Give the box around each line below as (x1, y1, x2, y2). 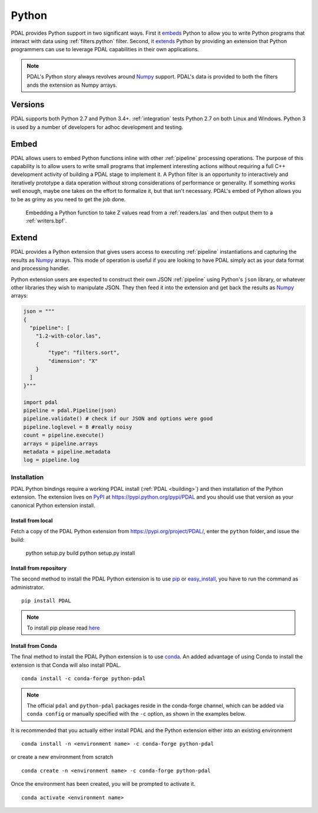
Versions (11, 100, 45, 110)
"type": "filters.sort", (48, 349, 120, 356)
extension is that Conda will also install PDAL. (11, 661, 121, 668)
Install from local (11, 517, 53, 524)
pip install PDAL (21, 598, 71, 604)
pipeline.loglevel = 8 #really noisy (23, 424, 132, 430)
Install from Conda (11, 642, 57, 649)
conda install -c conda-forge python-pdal (21, 676, 146, 682)
